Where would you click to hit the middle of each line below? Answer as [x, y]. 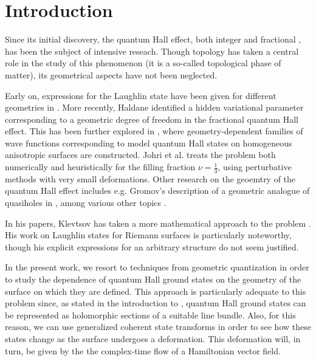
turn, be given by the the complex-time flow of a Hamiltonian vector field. [143, 350]
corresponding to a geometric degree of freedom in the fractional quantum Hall [152, 119]
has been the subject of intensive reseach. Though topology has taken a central [152, 51]
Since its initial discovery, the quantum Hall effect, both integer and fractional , [153, 39]
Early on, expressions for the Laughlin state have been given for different [141, 95]
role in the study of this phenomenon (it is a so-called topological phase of [143, 63]
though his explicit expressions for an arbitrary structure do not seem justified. [152, 246]
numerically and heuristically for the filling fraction [100, 167]
